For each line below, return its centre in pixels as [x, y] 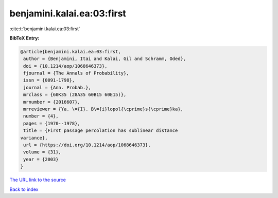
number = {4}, [41, 116]
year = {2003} [41, 159]
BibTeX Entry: [24, 38]
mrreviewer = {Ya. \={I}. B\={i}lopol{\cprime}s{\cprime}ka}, [103, 109]
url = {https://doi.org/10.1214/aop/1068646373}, [87, 145]
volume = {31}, [42, 152]
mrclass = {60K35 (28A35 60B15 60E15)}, [75, 95]
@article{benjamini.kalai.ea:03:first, [71, 52]
